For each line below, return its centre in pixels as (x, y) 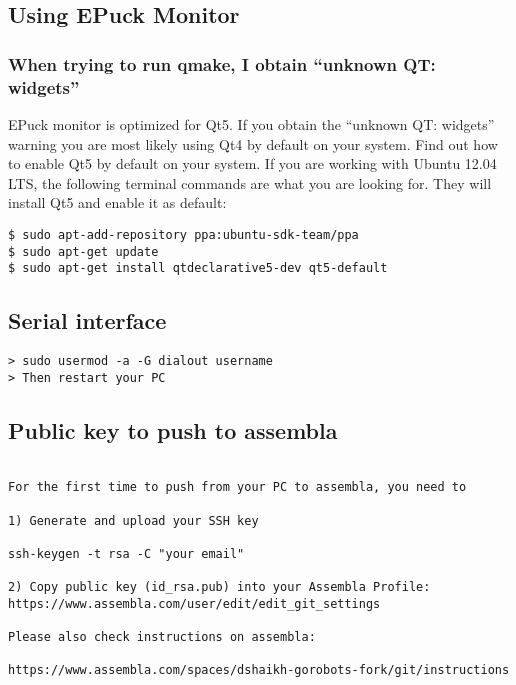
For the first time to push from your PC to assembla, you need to (237, 487)
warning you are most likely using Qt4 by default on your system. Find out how (253, 143)
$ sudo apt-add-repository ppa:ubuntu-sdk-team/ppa (183, 234)
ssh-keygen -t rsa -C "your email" (126, 553)
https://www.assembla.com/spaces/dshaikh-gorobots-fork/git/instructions (259, 670)
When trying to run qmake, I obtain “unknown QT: (222, 63)
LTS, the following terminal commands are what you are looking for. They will (250, 182)
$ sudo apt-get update (83, 251)
